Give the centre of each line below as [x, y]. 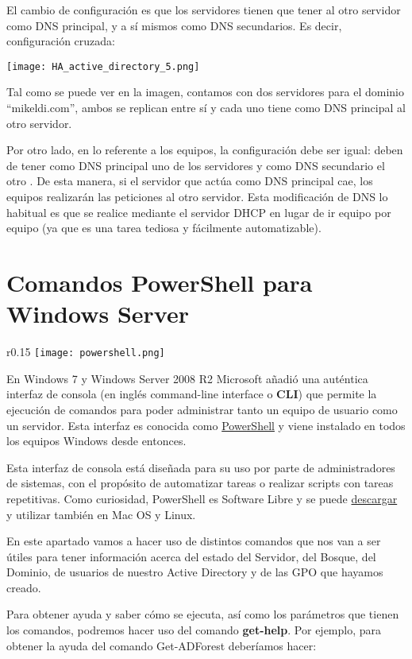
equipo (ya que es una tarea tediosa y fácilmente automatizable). [164, 228]
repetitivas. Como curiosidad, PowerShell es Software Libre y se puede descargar [202, 498]
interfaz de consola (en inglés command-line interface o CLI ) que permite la [192, 394]
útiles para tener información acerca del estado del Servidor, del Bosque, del [191, 556]
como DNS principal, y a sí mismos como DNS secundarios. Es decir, [174, 25]
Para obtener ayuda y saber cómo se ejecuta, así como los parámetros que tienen [203, 614]
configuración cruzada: [61, 41]
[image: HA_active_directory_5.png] [103, 66]
